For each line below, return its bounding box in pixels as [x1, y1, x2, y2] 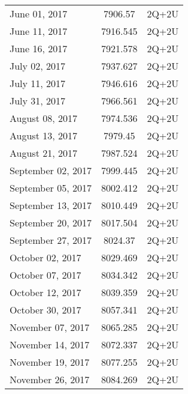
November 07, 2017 [10, 320, 90, 334]
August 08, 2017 [10, 111, 77, 125]
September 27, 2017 [10, 233, 92, 247]
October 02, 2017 [10, 250, 81, 264]
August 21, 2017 [10, 146, 77, 160]
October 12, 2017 [10, 285, 81, 299]
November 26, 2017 [10, 372, 90, 386]
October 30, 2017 [10, 303, 81, 317]
